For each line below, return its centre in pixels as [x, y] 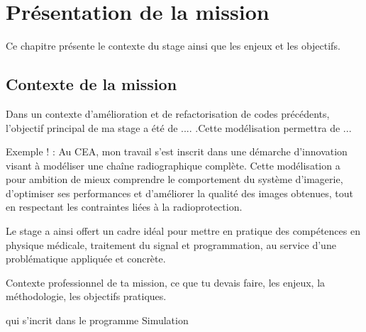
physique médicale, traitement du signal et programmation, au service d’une [171, 244]
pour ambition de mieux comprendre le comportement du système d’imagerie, [174, 179]
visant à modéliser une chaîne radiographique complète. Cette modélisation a [173, 165]
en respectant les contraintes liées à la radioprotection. [124, 207]
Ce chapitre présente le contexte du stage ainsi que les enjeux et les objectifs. [173, 46]
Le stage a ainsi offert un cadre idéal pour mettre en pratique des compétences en [183, 231]
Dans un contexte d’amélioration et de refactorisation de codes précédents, [168, 113]
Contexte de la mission [91, 84]
